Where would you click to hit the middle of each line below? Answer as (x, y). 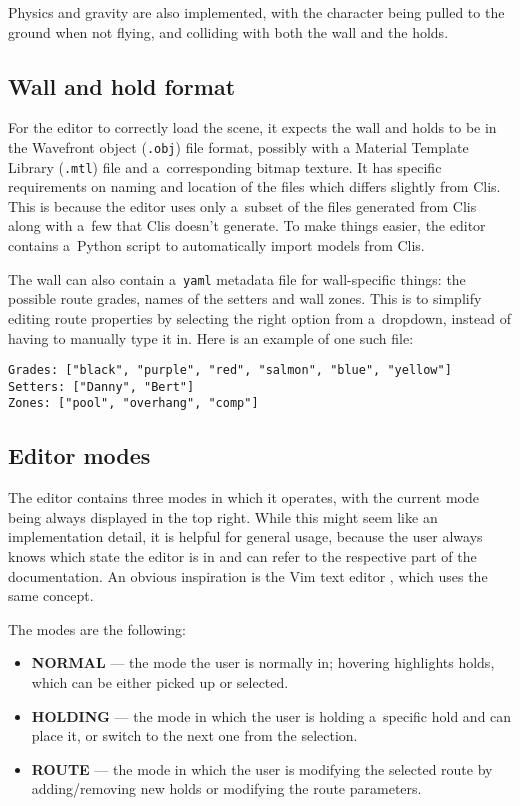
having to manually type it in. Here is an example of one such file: (211, 337)
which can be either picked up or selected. (160, 682)
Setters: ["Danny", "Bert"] (101, 386)
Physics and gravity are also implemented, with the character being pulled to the (256, 12)
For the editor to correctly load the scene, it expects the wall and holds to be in (252, 127)
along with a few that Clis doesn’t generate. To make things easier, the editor (247, 225)
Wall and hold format (122, 85)
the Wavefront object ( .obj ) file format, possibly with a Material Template (238, 146)
